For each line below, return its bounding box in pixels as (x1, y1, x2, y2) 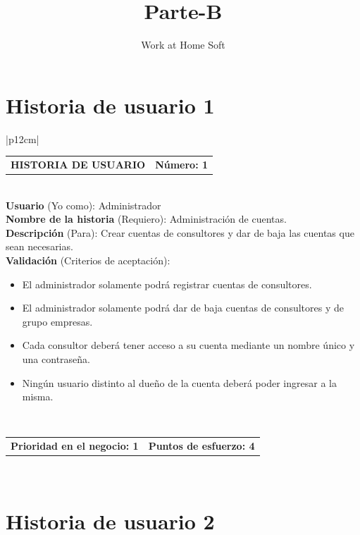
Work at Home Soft (141, 37, 225, 52)
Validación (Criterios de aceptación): (6, 253, 170, 268)
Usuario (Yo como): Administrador (6, 197, 161, 212)
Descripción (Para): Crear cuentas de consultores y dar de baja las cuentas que (6, 225, 354, 240)
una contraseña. (22, 352, 90, 367)
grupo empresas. (22, 314, 93, 328)
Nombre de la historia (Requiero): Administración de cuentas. (6, 211, 287, 226)
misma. (22, 389, 54, 404)
